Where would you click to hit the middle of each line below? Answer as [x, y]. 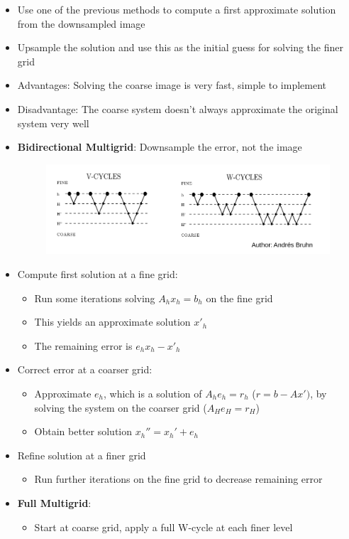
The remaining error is [83, 345]
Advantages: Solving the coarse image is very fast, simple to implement [172, 85]
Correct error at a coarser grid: [85, 369]
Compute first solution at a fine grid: [98, 274]
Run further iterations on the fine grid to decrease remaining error [178, 479]
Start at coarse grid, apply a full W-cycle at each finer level [164, 527]
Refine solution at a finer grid [82, 455]
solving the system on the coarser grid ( [121, 407]
